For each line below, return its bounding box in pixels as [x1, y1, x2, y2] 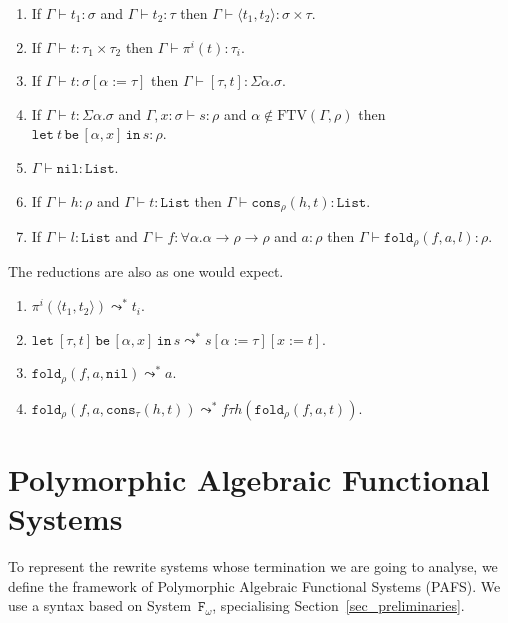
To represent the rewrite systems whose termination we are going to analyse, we [8, 556, 498, 577]
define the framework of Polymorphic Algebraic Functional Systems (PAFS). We [8, 575, 501, 596]
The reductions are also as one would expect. [8, 261, 284, 282]
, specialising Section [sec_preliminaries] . [212, 595, 465, 616]
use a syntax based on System [8, 595, 192, 616]
